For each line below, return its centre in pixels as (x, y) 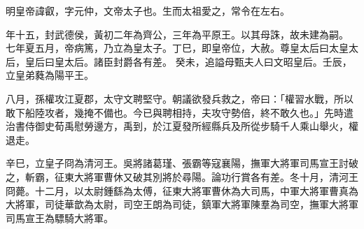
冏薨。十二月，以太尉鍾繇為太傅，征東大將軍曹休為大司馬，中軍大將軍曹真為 (182, 190)
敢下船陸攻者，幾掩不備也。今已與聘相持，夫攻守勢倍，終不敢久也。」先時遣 (180, 112)
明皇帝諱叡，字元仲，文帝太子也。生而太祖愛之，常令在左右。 (148, 10)
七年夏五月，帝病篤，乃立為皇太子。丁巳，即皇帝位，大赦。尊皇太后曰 (167, 48)
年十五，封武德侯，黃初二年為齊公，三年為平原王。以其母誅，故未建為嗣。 (177, 34)
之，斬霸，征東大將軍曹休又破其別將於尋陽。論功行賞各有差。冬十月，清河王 (182, 176)
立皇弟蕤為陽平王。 (50, 75)
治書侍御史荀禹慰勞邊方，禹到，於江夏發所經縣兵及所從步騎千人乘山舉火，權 (182, 126)
